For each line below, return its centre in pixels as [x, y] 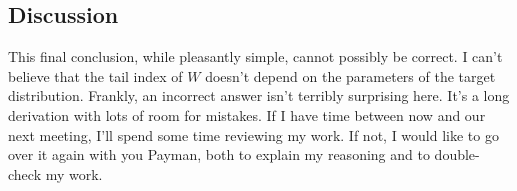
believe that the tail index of [95, 75]
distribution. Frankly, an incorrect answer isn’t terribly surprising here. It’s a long [259, 95]
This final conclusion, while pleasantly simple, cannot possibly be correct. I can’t [255, 56]
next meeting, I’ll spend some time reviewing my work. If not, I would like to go [253, 134]
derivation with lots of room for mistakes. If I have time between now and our [247, 114]
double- [457, 154]
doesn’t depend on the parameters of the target [350, 75]
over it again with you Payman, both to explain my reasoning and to [219, 154]
